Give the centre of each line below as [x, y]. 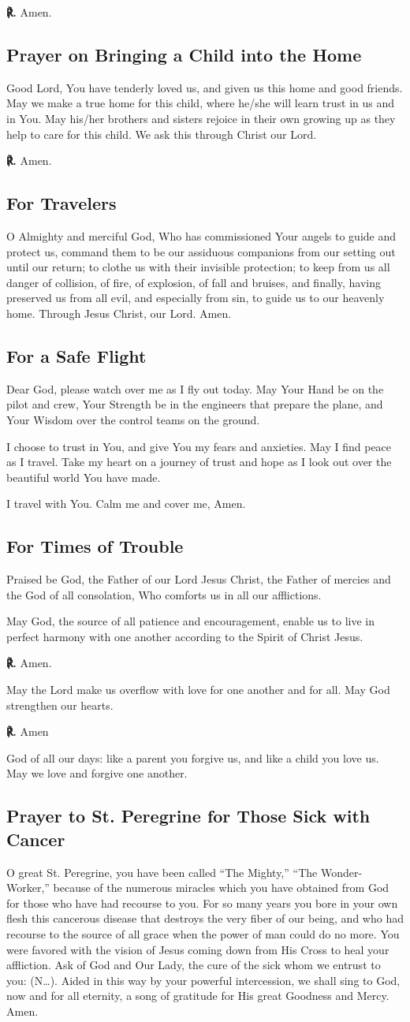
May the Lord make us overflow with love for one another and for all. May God [198, 690]
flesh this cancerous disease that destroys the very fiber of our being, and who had [205, 918]
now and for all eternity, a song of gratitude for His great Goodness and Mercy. [198, 996]
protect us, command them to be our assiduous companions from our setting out [201, 251]
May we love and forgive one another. [97, 773]
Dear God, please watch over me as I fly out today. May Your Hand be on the [195, 388]
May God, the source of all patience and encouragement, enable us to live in [190, 621]
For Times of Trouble [95, 546]
